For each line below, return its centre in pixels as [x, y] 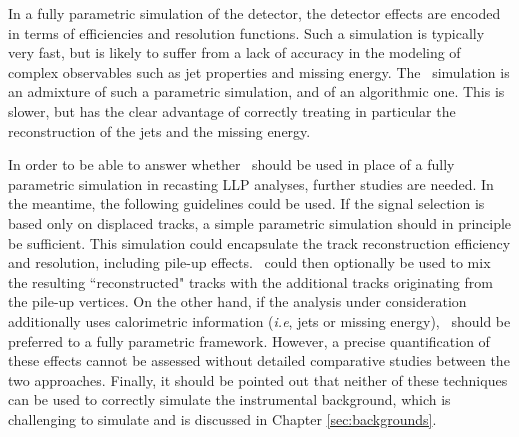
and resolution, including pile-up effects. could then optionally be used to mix [249, 262]
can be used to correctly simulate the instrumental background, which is [229, 399]
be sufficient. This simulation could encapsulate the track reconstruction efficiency [259, 242]
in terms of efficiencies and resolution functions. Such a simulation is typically [246, 32]
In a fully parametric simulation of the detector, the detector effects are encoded [254, 13]
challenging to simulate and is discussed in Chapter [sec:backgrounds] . [222, 418]
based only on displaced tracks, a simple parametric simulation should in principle [260, 222]
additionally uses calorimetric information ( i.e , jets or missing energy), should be [259, 320]
